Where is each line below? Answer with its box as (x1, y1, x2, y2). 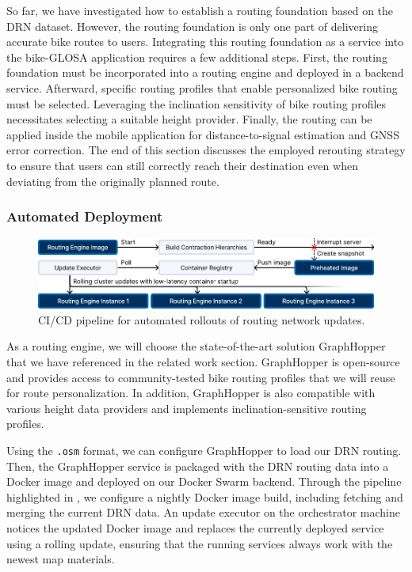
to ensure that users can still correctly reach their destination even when (6, 157, 358, 173)
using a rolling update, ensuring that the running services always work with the (6, 535, 393, 551)
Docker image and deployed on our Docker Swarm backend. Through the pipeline (6, 473, 402, 490)
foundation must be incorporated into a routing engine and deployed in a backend (6, 64, 404, 81)
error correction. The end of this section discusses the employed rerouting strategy (6, 142, 406, 158)
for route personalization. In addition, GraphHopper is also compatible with (6, 384, 376, 401)
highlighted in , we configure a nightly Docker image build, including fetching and (6, 488, 403, 505)
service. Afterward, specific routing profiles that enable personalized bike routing (6, 79, 398, 96)
